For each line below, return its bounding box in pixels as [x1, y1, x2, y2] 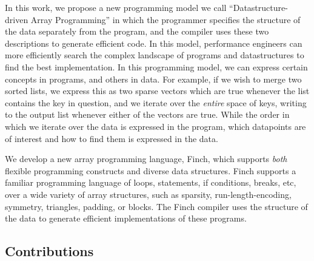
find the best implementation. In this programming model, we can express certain [5, 60, 308, 73]
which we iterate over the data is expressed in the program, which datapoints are [5, 120, 306, 132]
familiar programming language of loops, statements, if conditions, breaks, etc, [5, 176, 296, 189]
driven [5, 13, 28, 25]
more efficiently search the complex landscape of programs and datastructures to [5, 49, 304, 61]
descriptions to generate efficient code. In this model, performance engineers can [5, 36, 302, 49]
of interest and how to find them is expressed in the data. [5, 132, 218, 144]
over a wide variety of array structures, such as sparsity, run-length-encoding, [5, 188, 292, 200]
